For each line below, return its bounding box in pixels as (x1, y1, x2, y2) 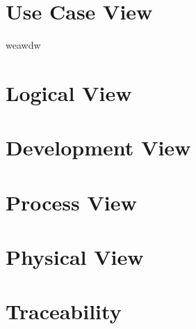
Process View (6, 188, 137, 216)
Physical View (6, 243, 144, 271)
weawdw (6, 38, 41, 52)
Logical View (6, 78, 132, 107)
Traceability (6, 297, 122, 326)
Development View (6, 133, 191, 162)
